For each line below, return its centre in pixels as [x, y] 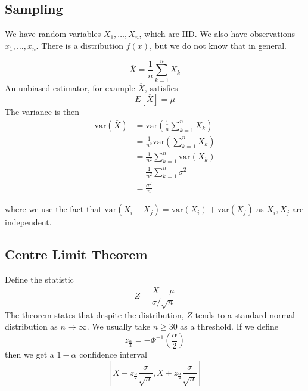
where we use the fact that [53, 209]
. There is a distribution [80, 45]
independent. [28, 222]
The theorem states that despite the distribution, [94, 314]
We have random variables [53, 34]
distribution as [31, 326]
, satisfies [161, 87]
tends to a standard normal [245, 314]
